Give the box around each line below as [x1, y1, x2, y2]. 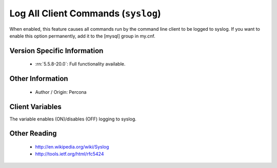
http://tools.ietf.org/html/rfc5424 [35, 151, 104, 157]
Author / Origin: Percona [35, 89, 87, 95]
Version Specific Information [9, 46, 104, 55]
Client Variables [9, 102, 62, 111]
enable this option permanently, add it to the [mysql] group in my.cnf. [9, 33, 156, 39]
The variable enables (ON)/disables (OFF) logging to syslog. [9, 116, 137, 122]
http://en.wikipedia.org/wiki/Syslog [35, 144, 109, 150]
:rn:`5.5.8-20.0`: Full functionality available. [35, 61, 126, 67]
